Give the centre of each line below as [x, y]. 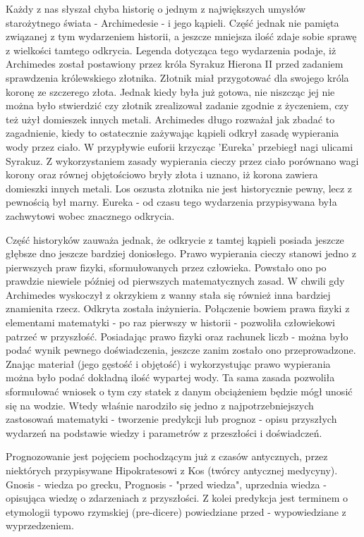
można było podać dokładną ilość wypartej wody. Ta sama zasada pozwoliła [170, 377]
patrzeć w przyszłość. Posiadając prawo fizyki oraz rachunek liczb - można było [177, 336]
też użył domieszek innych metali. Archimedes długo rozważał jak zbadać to [170, 119]
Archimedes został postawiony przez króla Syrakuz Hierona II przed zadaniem [175, 64]
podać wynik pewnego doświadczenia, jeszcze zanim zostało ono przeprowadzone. [181, 350]
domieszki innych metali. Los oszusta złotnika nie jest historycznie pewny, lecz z [179, 188]
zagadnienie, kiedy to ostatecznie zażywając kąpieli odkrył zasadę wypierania [172, 133]
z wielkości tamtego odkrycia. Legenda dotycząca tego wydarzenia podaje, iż [171, 50]
